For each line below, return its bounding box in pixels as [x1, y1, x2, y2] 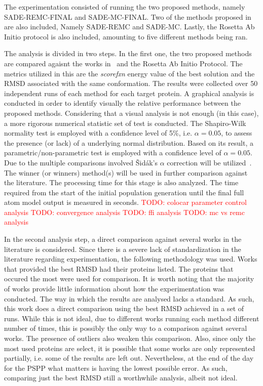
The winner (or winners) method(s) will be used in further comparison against [4, 167, 248, 178]
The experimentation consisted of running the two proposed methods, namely [4, 2, 245, 12]
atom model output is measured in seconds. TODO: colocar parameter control [4, 197, 247, 207]
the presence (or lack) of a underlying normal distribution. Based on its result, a [4, 137, 253, 148]
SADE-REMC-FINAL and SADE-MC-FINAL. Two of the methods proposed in [4, 11, 251, 22]
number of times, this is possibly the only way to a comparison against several [4, 323, 247, 333]
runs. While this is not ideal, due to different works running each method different [4, 313, 259, 323]
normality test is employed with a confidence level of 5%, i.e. [4, 127, 193, 138]
